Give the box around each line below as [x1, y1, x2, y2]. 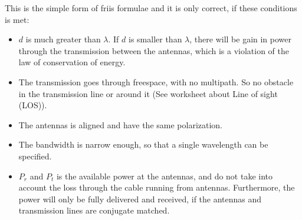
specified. [18, 149, 52, 162]
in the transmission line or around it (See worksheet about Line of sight [18, 87, 278, 99]
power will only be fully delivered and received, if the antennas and [18, 192, 262, 205]
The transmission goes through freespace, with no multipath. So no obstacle [18, 75, 294, 88]
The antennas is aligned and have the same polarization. [18, 118, 223, 131]
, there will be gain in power [189, 33, 292, 45]
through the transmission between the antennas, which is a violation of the [18, 44, 289, 56]
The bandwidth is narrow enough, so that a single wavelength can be [18, 138, 268, 151]
